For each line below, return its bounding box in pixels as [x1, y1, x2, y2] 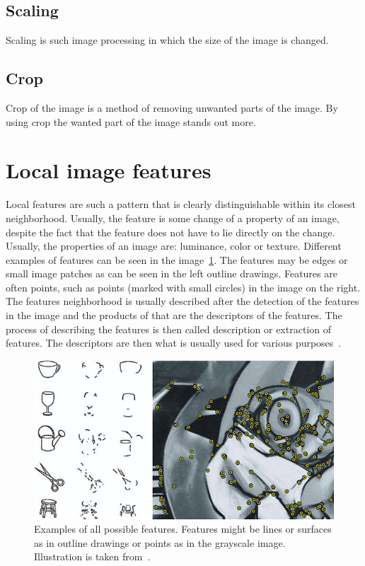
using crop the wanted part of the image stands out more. [6, 114, 256, 129]
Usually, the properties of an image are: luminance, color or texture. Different [6, 238, 342, 253]
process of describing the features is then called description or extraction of [6, 321, 331, 336]
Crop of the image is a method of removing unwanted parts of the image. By [6, 100, 338, 115]
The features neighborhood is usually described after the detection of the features [6, 294, 359, 308]
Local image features [6, 156, 212, 185]
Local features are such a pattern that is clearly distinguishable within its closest [6, 197, 356, 212]
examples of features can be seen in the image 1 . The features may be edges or [6, 252, 348, 267]
